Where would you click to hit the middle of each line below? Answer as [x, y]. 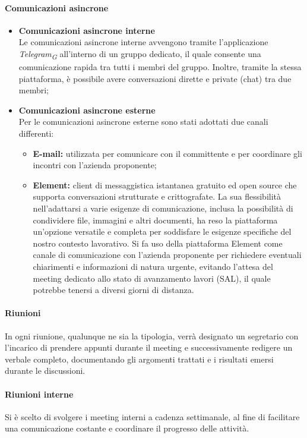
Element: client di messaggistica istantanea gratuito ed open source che [165, 185]
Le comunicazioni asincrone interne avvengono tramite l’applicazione [143, 42]
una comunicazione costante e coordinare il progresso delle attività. [127, 428]
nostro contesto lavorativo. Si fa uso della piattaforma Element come [158, 243]
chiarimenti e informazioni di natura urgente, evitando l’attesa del [153, 267]
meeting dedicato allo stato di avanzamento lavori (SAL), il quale [152, 278]
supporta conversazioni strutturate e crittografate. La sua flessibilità [157, 196]
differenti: [36, 133]
